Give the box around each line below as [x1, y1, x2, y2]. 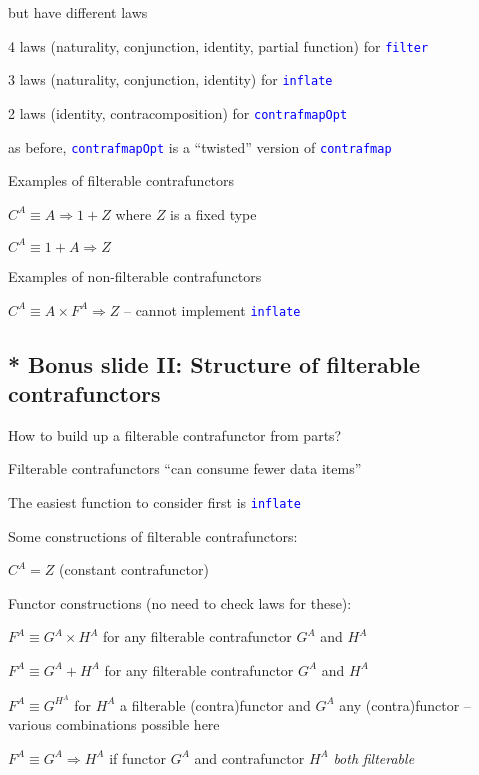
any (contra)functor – [339, 694, 471, 715]
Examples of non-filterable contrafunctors [8, 265, 262, 286]
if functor [109, 747, 166, 768]
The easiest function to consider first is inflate [8, 491, 301, 512]
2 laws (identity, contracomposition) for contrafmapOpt [8, 102, 348, 123]
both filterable [333, 747, 415, 768]
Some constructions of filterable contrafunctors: [8, 525, 298, 546]
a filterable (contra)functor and [120, 694, 311, 715]
